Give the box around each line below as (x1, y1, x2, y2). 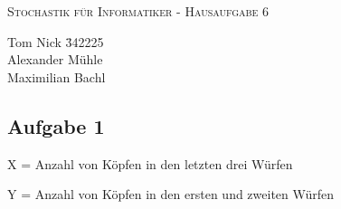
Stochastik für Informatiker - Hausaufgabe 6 (7, 2, 270, 20)
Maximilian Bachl (7, 67, 106, 86)
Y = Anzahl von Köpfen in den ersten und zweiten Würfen (7, 185, 335, 204)
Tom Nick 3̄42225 (7, 32, 104, 51)
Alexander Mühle (7, 50, 103, 69)
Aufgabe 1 (7, 111, 105, 139)
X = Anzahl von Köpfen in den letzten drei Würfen (7, 154, 293, 173)
